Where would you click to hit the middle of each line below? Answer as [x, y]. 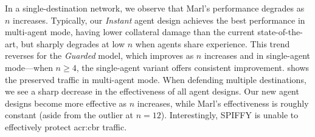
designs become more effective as [66, 103]
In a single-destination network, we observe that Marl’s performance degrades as [155, 8]
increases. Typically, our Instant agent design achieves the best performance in [159, 20]
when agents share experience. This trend [213, 43]
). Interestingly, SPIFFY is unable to [230, 115]
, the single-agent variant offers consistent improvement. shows [193, 67]
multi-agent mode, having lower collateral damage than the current [130, 32]
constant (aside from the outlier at [69, 115]
